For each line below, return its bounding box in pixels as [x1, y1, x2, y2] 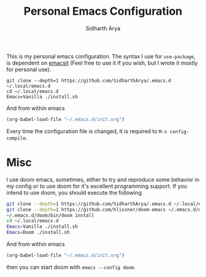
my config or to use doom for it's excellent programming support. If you [6, 182, 188, 190]
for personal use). [6, 66, 51, 73]
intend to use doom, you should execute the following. [6, 189, 143, 196]
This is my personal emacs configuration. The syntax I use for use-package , [6, 52, 196, 60]
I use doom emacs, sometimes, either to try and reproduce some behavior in [6, 176, 200, 183]
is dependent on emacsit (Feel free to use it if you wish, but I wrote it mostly [6, 59, 198, 66]
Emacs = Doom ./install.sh [6, 229, 70, 236]
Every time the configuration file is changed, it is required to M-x [6, 127, 167, 135]
